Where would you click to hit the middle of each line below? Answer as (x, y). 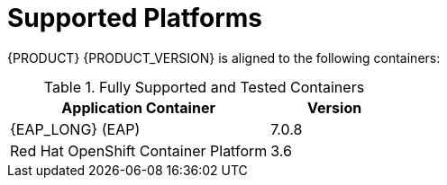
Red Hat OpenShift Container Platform (139, 150)
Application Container (138, 107)
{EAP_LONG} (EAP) (75, 129)
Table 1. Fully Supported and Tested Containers (204, 87)
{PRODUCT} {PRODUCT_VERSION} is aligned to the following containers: (224, 57)
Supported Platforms (135, 18)
